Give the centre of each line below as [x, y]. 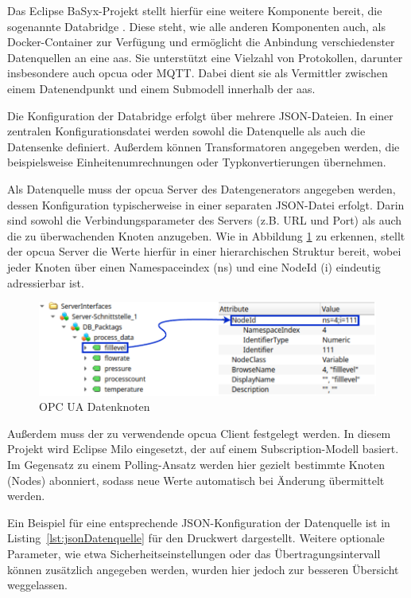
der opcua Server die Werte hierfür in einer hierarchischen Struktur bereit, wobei [204, 251]
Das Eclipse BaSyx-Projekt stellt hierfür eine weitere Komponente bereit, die [195, 10]
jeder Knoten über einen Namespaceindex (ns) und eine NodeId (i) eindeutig [194, 266]
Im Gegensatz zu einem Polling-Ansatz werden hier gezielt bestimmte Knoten [196, 464]
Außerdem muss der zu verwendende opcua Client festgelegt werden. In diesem [199, 433]
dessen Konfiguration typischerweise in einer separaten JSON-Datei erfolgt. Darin [206, 204]
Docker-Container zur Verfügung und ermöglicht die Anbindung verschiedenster [201, 42]
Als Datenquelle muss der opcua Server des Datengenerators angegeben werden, [202, 188]
